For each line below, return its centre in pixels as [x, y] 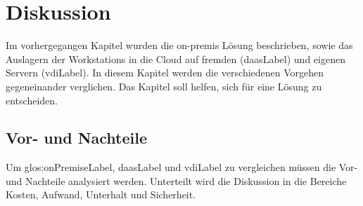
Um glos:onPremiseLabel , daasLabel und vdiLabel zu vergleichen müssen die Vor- [182, 167]
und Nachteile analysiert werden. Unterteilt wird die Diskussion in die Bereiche [176, 180]
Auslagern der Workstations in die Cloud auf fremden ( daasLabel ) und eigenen [176, 59]
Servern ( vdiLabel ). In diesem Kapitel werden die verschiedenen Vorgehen [165, 73]
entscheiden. [32, 100]
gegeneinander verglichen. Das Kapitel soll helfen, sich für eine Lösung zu [164, 86]
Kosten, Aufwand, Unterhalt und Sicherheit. [101, 194]
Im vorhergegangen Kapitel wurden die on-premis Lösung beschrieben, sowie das [179, 45]
